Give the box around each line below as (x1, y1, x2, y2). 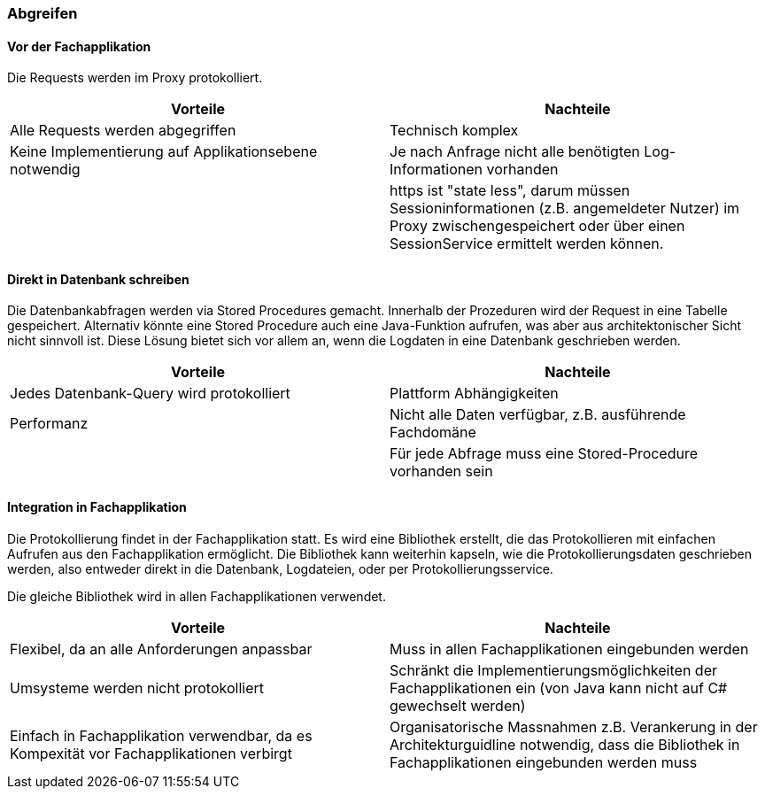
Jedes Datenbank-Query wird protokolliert (10, 384, 290, 403)
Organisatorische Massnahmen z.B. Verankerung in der (390, 717, 758, 736)
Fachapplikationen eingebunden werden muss (390, 753, 698, 771)
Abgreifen (7, 4, 78, 22)
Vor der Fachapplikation (7, 38, 151, 54)
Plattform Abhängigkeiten (390, 384, 559, 403)
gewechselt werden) (390, 696, 526, 715)
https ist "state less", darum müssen (390, 182, 630, 200)
